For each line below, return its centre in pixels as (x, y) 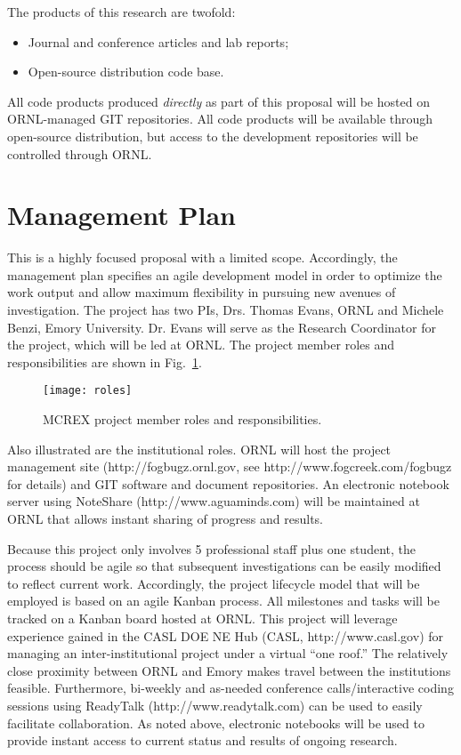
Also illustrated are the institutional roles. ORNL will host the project (199, 449)
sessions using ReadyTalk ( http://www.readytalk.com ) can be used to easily (215, 705)
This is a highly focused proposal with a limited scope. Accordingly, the (202, 257)
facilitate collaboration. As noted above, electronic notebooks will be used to (216, 723)
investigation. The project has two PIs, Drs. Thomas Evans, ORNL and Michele (226, 310)
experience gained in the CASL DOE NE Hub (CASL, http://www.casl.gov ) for (226, 635)
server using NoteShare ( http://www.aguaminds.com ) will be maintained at (214, 501)
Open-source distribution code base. (126, 72)
